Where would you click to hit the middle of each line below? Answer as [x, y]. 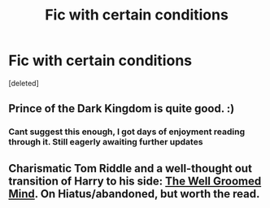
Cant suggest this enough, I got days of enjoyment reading [127, 132]
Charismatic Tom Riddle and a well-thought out [130, 168]
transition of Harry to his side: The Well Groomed [135, 181]
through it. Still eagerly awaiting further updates [106, 142]
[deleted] [24, 83]
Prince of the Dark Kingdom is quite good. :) [122, 108]
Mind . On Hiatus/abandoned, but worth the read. [134, 194]
